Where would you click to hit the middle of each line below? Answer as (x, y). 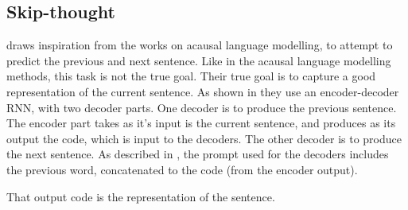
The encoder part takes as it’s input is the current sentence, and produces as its (201, 123)
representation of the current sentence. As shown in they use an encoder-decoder (203, 91)
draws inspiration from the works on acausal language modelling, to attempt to (200, 45)
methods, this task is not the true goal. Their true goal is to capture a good (191, 76)
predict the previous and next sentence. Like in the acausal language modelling (199, 60)
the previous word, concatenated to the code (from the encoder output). (182, 169)
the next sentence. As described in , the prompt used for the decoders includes (198, 154)
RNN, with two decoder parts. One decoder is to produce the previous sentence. (202, 107)
